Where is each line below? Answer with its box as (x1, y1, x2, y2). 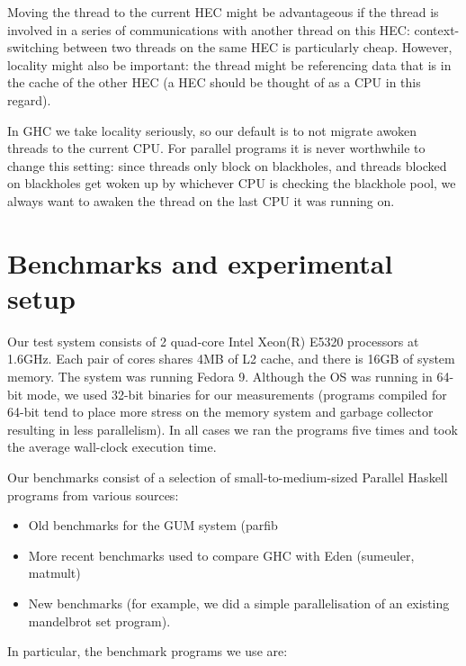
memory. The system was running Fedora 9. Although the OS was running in (7, 367, 433, 386)
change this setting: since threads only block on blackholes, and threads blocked (7, 156, 447, 175)
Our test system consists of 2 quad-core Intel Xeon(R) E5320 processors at (7, 331, 419, 350)
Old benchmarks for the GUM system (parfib (28, 516, 278, 535)
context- (414, 20, 460, 39)
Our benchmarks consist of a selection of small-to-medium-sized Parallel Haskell (7, 468, 448, 486)
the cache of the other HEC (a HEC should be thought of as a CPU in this (7, 73, 421, 92)
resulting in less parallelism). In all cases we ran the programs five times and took (7, 419, 458, 438)
